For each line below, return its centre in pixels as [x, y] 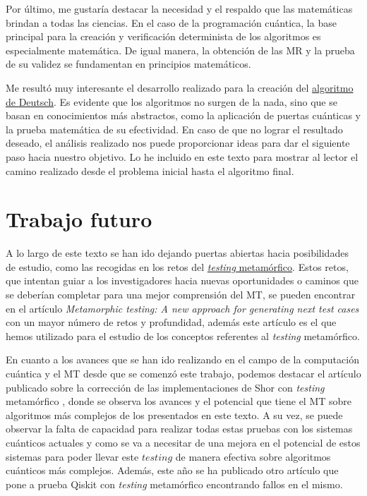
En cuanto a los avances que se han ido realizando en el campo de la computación [182, 359]
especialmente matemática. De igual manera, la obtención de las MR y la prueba [180, 50]
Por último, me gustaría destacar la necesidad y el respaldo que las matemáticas [179, 8]
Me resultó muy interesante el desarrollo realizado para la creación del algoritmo [180, 87]
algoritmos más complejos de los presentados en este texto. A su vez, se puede [174, 415]
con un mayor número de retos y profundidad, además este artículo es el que [171, 322]
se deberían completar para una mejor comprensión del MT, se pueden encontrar [181, 295]
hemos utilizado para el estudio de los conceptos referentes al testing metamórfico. [183, 335]
